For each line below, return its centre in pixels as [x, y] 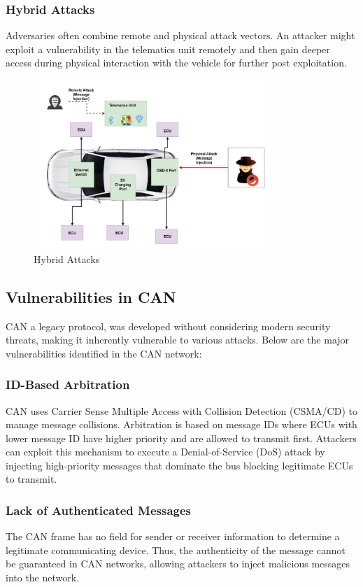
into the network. [43, 578]
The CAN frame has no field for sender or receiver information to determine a [173, 536]
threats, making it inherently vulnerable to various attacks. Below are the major [178, 340]
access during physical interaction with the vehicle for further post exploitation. [176, 63]
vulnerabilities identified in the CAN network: [104, 353]
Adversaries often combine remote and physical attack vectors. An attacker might [180, 35]
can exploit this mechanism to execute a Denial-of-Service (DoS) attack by [165, 452]
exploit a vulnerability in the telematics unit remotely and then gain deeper [168, 49]
